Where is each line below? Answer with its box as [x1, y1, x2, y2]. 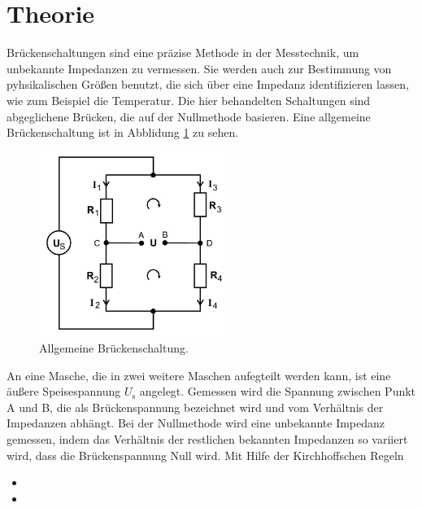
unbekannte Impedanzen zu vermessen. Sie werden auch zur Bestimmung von [7, 59, 392, 77]
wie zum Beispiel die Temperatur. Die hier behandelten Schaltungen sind [7, 91, 371, 108]
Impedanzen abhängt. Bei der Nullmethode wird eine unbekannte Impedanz [7, 414, 385, 431]
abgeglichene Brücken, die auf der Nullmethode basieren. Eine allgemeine [7, 107, 371, 125]
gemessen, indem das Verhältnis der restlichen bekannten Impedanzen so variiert [7, 431, 408, 448]
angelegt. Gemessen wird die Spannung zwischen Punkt [139, 383, 416, 400]
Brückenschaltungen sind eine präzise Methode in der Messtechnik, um [7, 44, 359, 61]
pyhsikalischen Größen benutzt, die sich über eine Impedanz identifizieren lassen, [7, 76, 409, 93]
